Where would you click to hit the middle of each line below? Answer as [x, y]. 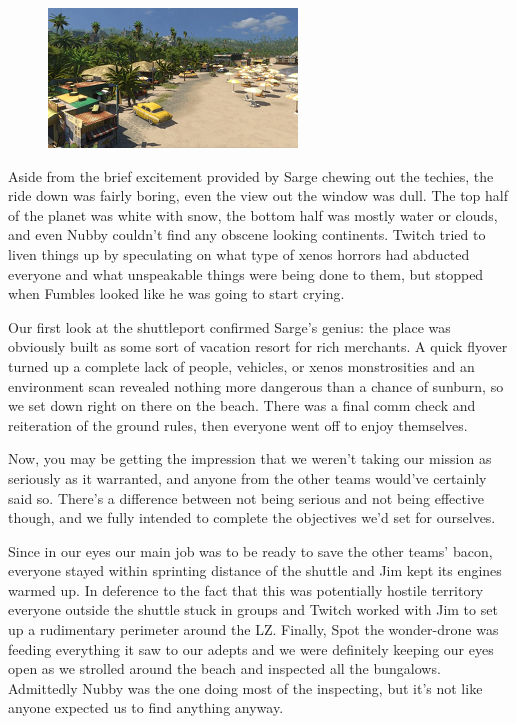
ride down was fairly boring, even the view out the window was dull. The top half [258, 195]
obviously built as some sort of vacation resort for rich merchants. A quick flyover [258, 346]
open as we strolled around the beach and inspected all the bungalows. [224, 668]
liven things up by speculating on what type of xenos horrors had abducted [239, 253]
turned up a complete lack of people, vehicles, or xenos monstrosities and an [241, 365]
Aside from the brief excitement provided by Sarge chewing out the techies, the [251, 175]
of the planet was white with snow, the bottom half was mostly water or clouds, [253, 214]
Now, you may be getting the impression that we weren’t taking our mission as [250, 458]
